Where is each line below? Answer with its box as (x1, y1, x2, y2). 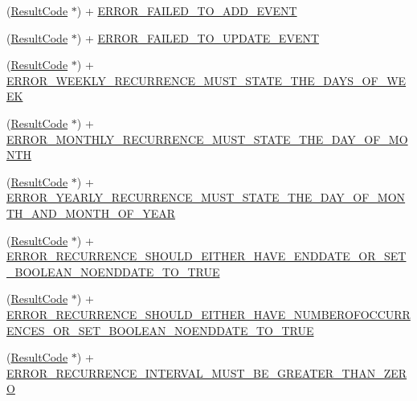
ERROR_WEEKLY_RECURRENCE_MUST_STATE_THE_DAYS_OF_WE (6, 72, 407, 88)
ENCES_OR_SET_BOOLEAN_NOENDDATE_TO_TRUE (6, 321, 314, 338)
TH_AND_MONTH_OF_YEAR (6, 204, 176, 221)
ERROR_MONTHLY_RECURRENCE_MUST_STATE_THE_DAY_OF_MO (6, 130, 408, 147)
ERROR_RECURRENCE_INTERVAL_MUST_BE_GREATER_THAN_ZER (6, 364, 407, 381)
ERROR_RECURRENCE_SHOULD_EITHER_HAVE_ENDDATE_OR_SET (6, 248, 407, 264)
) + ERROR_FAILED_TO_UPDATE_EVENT (76, 29, 320, 46)
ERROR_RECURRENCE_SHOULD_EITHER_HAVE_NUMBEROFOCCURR (6, 305, 411, 322)
